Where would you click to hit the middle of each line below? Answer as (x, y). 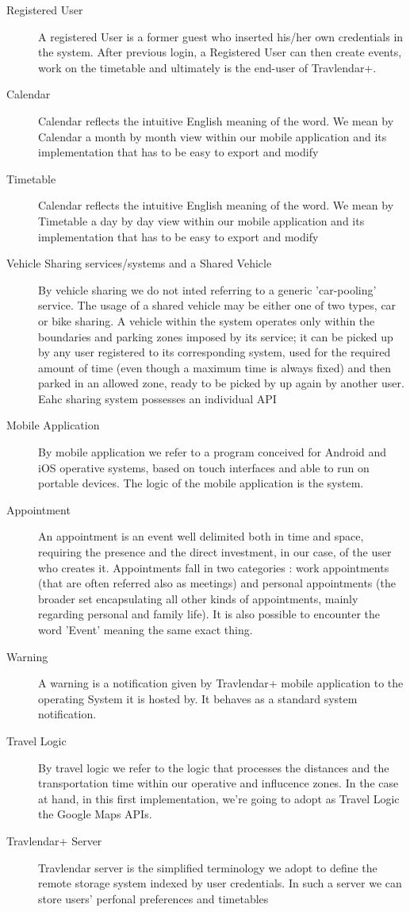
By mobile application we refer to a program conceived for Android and (213, 452)
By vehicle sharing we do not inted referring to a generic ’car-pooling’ (207, 289)
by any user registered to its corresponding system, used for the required (215, 352)
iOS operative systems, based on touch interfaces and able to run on (204, 467)
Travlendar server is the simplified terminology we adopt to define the (208, 867)
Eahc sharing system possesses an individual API (157, 398)
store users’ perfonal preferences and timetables (153, 898)
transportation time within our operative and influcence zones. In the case (218, 783)
